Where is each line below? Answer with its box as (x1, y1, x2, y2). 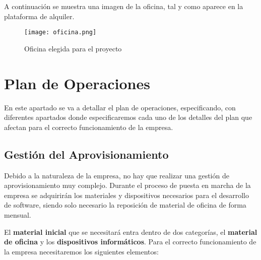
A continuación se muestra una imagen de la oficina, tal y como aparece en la (4, 1, 243, 11)
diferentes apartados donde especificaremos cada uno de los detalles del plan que (4, 112, 252, 122)
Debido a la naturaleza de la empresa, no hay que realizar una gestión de (4, 170, 229, 180)
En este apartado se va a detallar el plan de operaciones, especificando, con (4, 102, 236, 112)
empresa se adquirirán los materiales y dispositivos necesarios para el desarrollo (4, 189, 249, 200)
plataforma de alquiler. (4, 11, 75, 21)
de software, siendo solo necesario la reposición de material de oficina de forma (4, 200, 246, 210)
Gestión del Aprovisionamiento (4, 146, 169, 162)
